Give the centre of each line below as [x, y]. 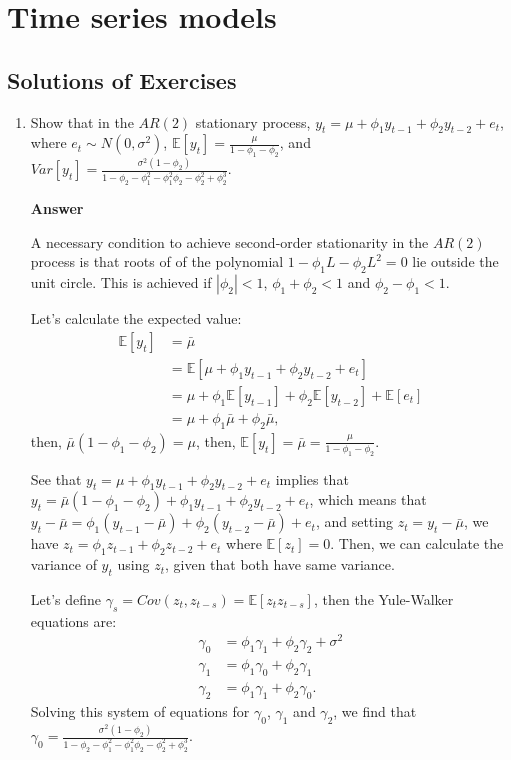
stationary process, [253, 121]
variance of [63, 564]
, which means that [368, 499]
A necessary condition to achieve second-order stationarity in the [229, 241]
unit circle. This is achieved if [121, 282]
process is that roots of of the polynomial [157, 261]
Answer [57, 208]
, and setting [354, 521]
